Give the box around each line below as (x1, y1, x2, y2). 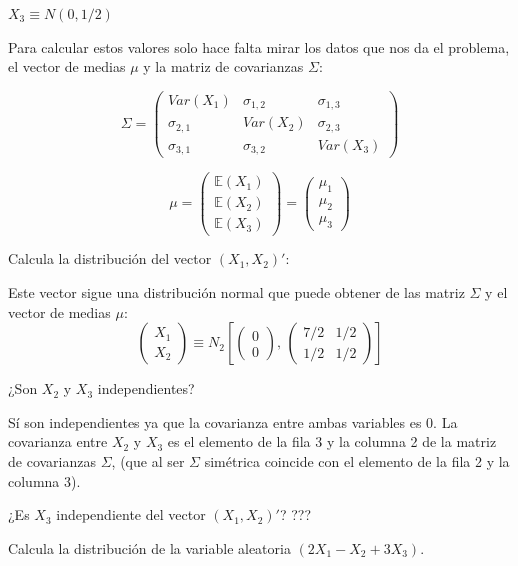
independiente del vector (56, 504, 206, 525)
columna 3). (8, 470, 81, 491)
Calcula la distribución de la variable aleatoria (8, 537, 291, 558)
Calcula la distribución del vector (8, 248, 212, 269)
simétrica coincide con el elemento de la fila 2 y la (204, 451, 510, 472)
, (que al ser (111, 451, 185, 472)
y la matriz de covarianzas (143, 56, 304, 77)
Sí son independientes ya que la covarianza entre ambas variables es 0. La (8, 411, 458, 432)
